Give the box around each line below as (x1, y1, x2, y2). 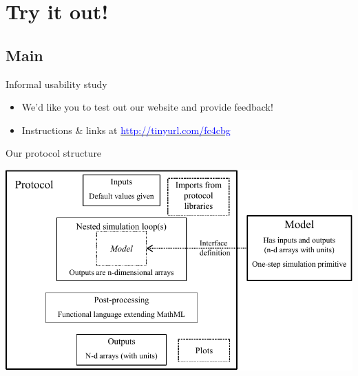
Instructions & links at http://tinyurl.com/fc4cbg (21, 122, 231, 137)
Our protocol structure (6, 146, 102, 160)
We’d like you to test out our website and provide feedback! (21, 100, 273, 114)
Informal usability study (6, 76, 107, 91)
